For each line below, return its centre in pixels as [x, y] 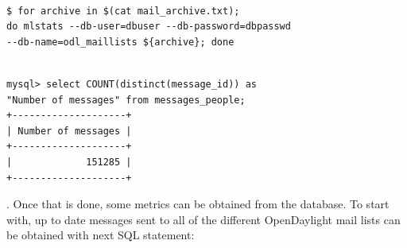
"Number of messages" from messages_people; [126, 100]
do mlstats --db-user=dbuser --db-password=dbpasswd [149, 27]
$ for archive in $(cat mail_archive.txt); [123, 11]
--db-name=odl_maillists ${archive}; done [120, 42]
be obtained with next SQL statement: [101, 235]
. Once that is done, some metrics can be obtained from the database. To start [198, 204]
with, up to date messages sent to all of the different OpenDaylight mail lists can [203, 219]
